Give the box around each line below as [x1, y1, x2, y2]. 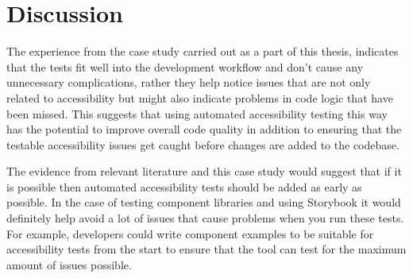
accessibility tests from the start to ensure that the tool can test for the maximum [6, 241, 407, 257]
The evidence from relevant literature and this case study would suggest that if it [6, 163, 402, 180]
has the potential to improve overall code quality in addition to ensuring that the [6, 121, 402, 137]
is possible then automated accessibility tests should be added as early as [6, 178, 362, 195]
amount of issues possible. [6, 256, 132, 272]
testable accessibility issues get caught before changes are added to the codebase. [6, 136, 399, 153]
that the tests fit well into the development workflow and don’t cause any [6, 58, 364, 75]
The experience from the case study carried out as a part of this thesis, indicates [6, 43, 399, 60]
